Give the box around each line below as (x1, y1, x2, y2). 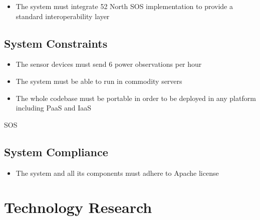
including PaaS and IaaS (16, 102, 92, 113)
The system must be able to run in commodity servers (16, 75, 182, 86)
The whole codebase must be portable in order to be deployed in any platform (16, 92, 256, 103)
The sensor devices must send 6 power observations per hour (16, 59, 202, 69)
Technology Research (4, 197, 152, 217)
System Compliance (4, 144, 108, 159)
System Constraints (4, 35, 108, 51)
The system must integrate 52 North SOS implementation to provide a (16, 1, 233, 11)
